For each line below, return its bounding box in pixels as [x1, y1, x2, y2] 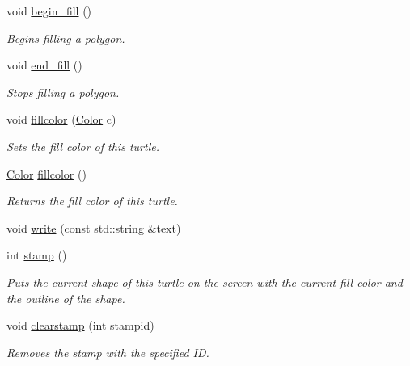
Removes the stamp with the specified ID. [6, 343, 209, 360]
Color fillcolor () [6, 165, 87, 182]
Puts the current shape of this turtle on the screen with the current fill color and [6, 273, 403, 290]
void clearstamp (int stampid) [6, 317, 154, 334]
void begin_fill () [6, 2, 92, 19]
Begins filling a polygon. [6, 29, 125, 46]
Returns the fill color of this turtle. [6, 192, 178, 209]
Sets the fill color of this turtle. [6, 137, 159, 154]
